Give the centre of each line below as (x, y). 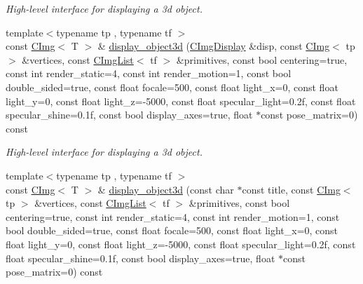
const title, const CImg (291, 189)
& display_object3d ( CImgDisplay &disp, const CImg (214, 46)
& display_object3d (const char (166, 189)
